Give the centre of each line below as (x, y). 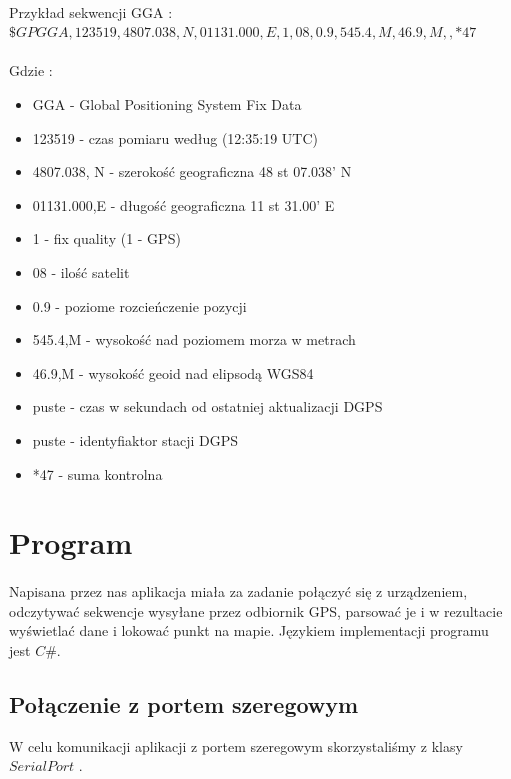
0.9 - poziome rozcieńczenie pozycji (139, 305)
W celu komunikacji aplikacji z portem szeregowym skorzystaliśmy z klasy (236, 745)
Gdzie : (31, 70)
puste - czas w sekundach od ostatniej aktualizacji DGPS (207, 406)
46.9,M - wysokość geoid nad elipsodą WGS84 (173, 372)
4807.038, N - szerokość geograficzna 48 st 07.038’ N (192, 171)
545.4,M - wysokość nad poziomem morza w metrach (194, 339)
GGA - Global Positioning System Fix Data (167, 103)
